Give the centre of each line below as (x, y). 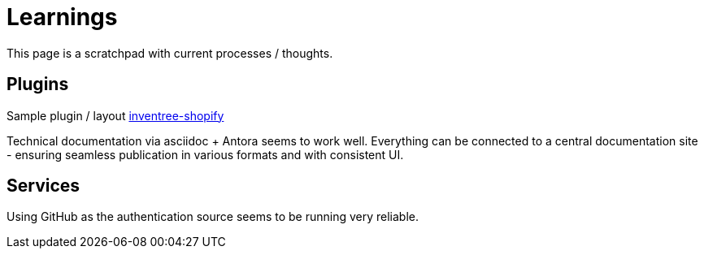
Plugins (38, 84)
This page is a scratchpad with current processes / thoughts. (170, 53)
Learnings (62, 17)
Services (43, 186)
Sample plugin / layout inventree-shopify (115, 115)
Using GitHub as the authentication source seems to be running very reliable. (213, 217)
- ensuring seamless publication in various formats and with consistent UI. (205, 154)
